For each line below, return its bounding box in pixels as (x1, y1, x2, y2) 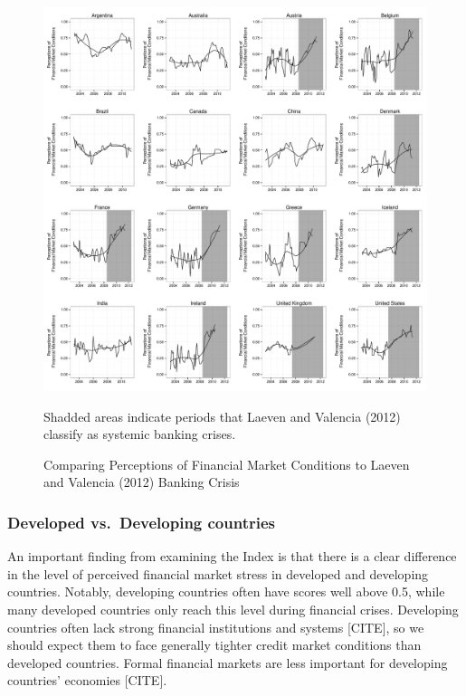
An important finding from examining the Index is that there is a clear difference (7, 547, 457, 566)
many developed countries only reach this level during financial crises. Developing (7, 599, 459, 618)
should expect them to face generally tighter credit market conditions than (7, 635, 422, 654)
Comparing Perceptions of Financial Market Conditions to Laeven (43, 454, 410, 473)
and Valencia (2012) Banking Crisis (43, 472, 240, 491)
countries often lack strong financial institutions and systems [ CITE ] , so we (7, 617, 424, 636)
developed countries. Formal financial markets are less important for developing (7, 653, 448, 672)
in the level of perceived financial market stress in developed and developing (7, 564, 429, 583)
